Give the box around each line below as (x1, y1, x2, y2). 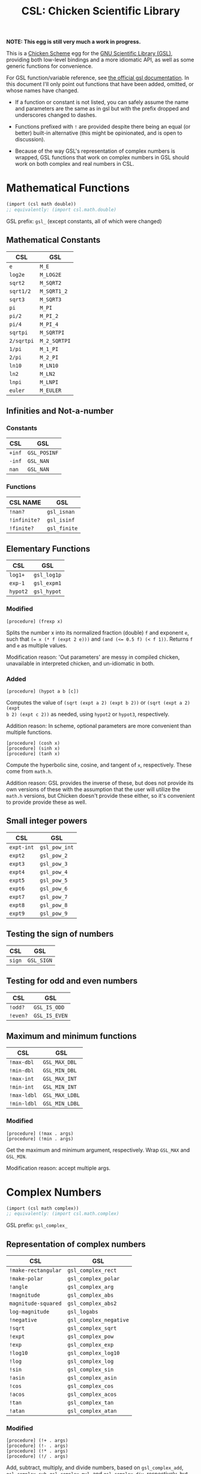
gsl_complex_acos (67, 1391, 117, 1398)
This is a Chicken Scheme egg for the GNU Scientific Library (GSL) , (6, 50, 173, 57)
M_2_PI (40, 353, 59, 361)
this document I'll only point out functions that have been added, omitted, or (6, 81, 194, 88)
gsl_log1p (34, 572, 62, 578)
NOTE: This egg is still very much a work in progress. (6, 38, 141, 46)
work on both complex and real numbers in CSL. (14, 161, 134, 168)
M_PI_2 (40, 313, 59, 319)
